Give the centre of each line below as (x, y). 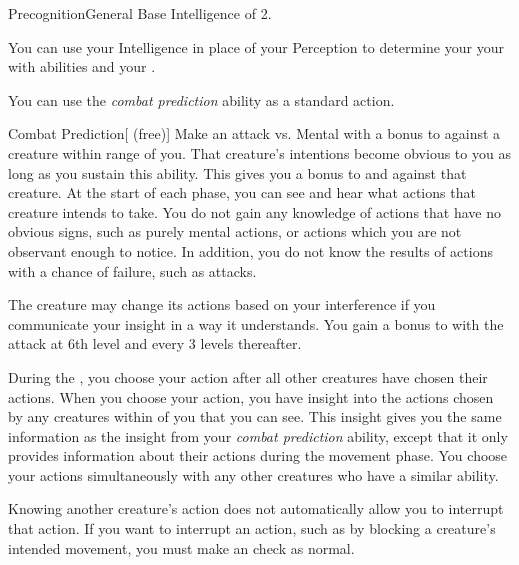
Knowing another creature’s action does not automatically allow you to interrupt (256, 508)
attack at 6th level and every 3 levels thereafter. (155, 343)
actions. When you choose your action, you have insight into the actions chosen (251, 396)
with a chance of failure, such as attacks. (132, 270)
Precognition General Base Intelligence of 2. (140, 13)
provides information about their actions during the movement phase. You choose (258, 455)
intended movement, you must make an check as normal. (181, 547)
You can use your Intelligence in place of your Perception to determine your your (256, 46)
